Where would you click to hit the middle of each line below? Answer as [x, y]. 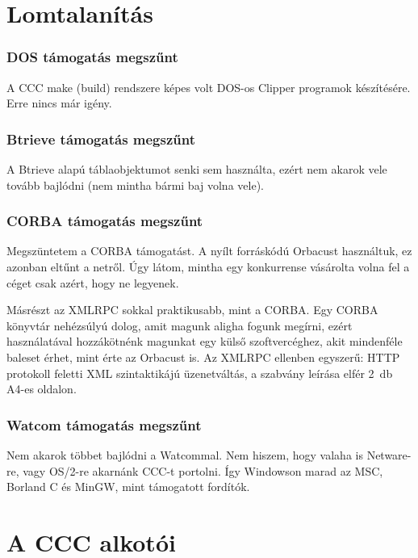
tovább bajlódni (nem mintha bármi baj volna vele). [135, 185]
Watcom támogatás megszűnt [104, 424]
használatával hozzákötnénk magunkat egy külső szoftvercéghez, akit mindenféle [205, 341]
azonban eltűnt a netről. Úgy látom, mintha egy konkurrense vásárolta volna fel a [208, 266]
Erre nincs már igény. [59, 103]
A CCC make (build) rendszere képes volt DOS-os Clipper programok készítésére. [209, 87]
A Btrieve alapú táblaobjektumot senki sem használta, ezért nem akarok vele [197, 169]
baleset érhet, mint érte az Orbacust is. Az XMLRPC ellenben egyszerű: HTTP [203, 357]
